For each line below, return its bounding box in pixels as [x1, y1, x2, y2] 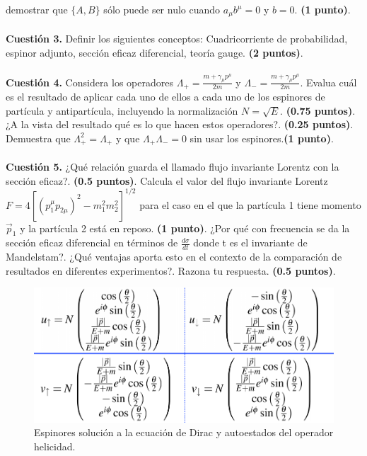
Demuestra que [6, 130, 71, 145]
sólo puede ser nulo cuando [103, 2, 221, 16]
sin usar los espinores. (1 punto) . [190, 130, 334, 145]
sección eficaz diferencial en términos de [6, 235, 178, 250]
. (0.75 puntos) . [280, 103, 356, 118]
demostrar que [6, 2, 68, 16]
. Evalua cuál [300, 74, 357, 89]
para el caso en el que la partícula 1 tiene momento [139, 197, 361, 212]
